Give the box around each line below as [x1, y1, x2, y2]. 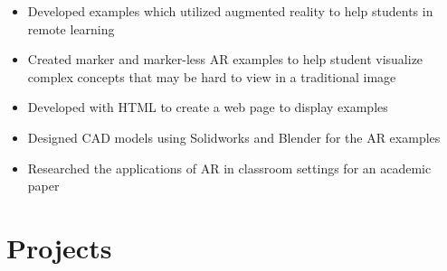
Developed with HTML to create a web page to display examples [27, 98, 388, 117]
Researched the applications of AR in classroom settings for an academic [27, 158, 432, 177]
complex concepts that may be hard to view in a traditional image [27, 67, 396, 86]
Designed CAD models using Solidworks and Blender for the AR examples [27, 127, 441, 146]
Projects [6, 229, 112, 266]
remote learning [27, 19, 115, 38]
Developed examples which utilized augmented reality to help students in [27, 2, 433, 20]
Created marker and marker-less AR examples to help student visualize [27, 50, 423, 69]
